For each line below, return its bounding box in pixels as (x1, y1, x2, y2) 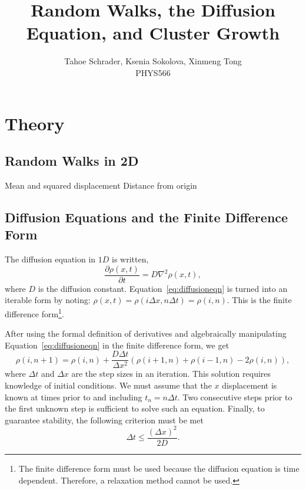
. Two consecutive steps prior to (177, 390, 292, 403)
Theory (5, 111, 65, 135)
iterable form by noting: (5, 294, 91, 306)
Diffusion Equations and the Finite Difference (5, 208, 288, 226)
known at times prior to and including (5, 390, 142, 403)
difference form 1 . (5, 305, 64, 320)
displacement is (222, 379, 277, 392)
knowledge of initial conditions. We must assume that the (5, 379, 212, 392)
